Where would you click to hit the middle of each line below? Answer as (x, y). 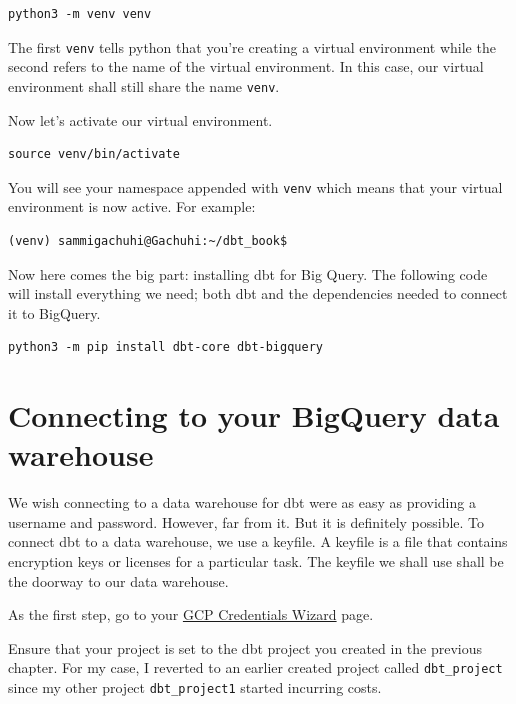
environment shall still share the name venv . (144, 85)
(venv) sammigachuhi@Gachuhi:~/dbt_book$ (148, 240)
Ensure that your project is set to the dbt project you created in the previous (245, 647)
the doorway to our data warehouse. (118, 580)
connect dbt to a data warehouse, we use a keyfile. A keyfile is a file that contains (258, 541)
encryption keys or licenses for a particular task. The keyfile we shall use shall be (256, 561)
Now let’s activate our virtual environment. (140, 119)
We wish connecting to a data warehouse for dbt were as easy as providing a (242, 502)
